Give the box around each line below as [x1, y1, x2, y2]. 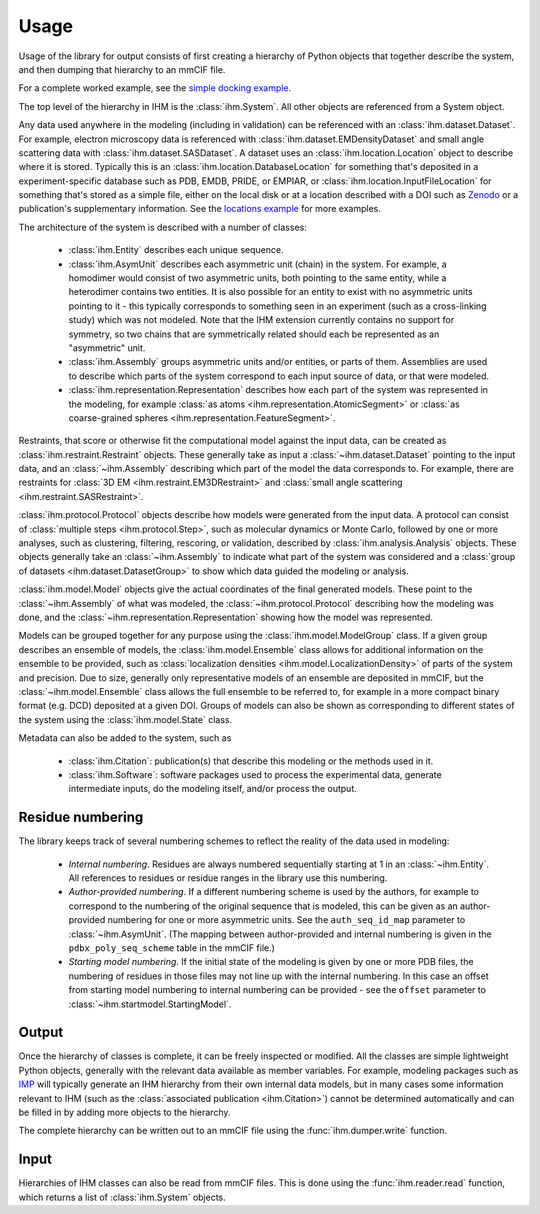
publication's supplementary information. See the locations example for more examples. [18, 203, 382, 215]
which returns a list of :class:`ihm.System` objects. [18, 1191, 227, 1203]
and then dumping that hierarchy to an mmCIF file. [18, 63, 226, 75]
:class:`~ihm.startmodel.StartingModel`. [68, 998, 232, 1010]
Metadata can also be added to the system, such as [18, 732, 232, 744]
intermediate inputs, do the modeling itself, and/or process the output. [68, 783, 357, 795]
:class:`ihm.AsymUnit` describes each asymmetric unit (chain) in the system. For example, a [68, 258, 447, 270]
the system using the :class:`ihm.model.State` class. [18, 713, 233, 725]
